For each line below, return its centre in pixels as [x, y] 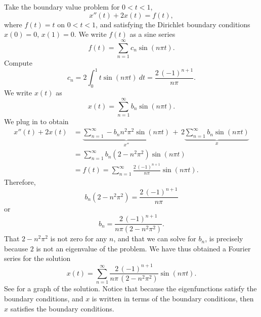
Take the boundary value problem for [62, 7]
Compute [18, 62]
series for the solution [37, 258]
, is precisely [224, 239]
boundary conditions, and [44, 298]
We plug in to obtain [36, 121]
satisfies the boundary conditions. [62, 308]
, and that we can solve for [155, 239]
